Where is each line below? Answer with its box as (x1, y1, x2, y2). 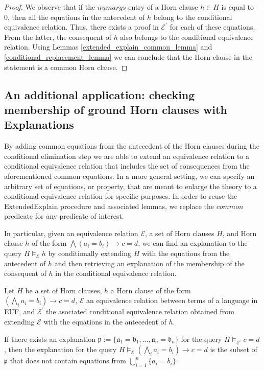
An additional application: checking (4, 86, 195, 102)
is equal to (221, 2, 254, 12)
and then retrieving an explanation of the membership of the (54, 258, 245, 268)
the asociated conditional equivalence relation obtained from (46, 306, 234, 317)
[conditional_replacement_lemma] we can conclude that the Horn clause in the (4, 51, 252, 62)
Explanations (4, 117, 74, 132)
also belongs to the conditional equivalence (120, 31, 254, 42)
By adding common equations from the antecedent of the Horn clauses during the (4, 141, 259, 151)
